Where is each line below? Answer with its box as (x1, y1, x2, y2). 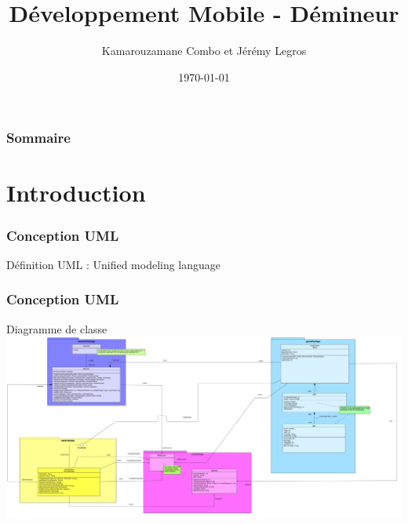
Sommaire (6, 128, 71, 147)
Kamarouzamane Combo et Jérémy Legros (101, 42, 307, 59)
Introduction (6, 176, 146, 209)
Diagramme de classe (6, 320, 107, 337)
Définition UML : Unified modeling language (6, 256, 221, 272)
